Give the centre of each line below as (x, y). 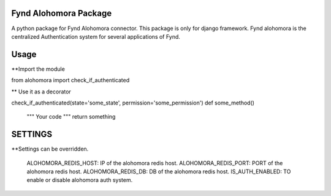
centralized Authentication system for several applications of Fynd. (96, 36)
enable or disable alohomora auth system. (80, 180)
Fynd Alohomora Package (62, 13)
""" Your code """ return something (71, 117)
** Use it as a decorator (41, 92)
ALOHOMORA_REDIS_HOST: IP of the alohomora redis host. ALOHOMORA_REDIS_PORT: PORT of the (155, 163)
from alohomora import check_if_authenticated (70, 80)
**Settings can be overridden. (50, 149)
